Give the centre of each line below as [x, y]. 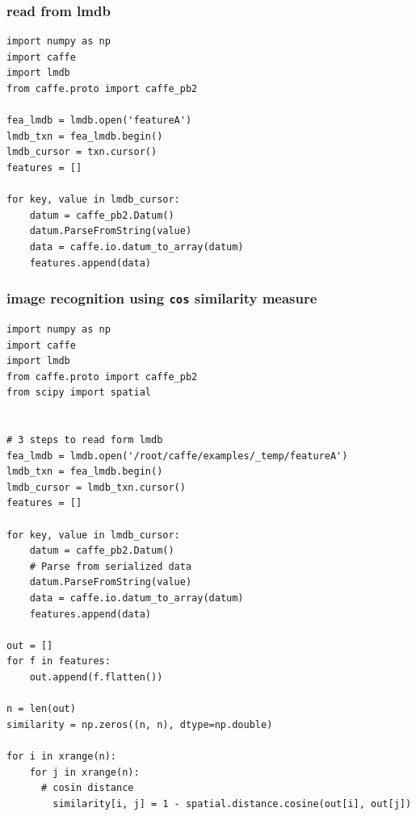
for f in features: [59, 661]
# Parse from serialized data [111, 566]
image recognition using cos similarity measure [162, 298]
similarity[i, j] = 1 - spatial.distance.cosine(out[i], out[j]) [232, 803]
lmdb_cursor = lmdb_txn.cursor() [96, 487]
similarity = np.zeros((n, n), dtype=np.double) [140, 724]
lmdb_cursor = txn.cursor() [82, 152]
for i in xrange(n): [62, 756]
